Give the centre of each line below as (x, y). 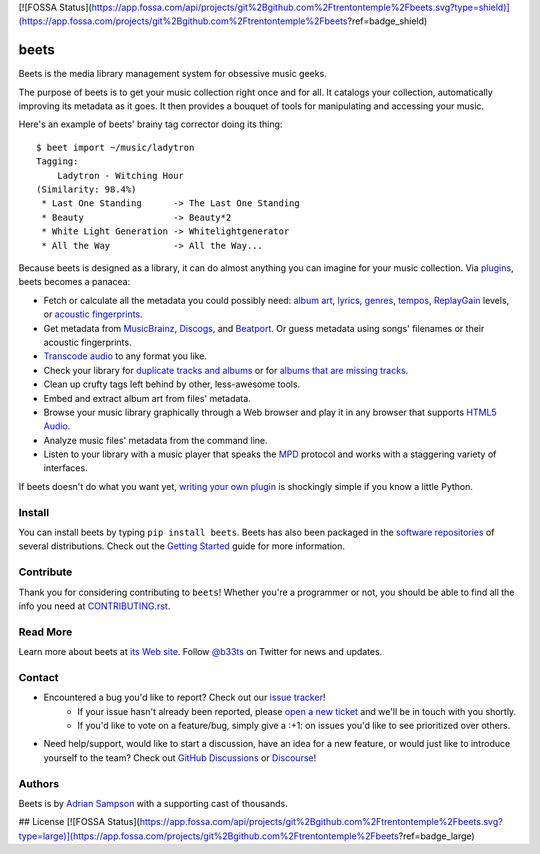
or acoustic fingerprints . (93, 314)
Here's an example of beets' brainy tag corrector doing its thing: (150, 124)
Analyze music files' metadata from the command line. (156, 440)
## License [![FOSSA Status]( (79, 822)
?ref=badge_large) (436, 836)
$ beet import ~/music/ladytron (115, 147)
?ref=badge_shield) (387, 21)
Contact (38, 677)
